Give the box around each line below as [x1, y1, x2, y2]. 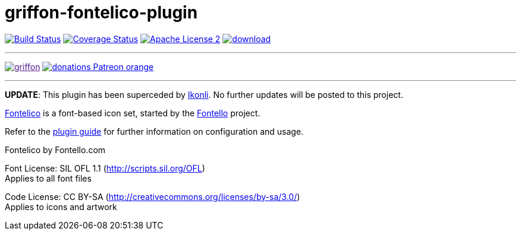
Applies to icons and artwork [5, 201, 117, 212]
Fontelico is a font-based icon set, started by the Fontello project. [5, 107, 260, 118]
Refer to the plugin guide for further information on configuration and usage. [5, 126, 304, 136]
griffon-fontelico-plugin [5, 2, 198, 23]
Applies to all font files [5, 173, 92, 183]
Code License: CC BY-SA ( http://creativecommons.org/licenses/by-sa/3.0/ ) [5, 191, 300, 202]
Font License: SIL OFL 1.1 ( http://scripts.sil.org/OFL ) [5, 163, 205, 173]
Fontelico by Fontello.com [5, 144, 106, 155]
